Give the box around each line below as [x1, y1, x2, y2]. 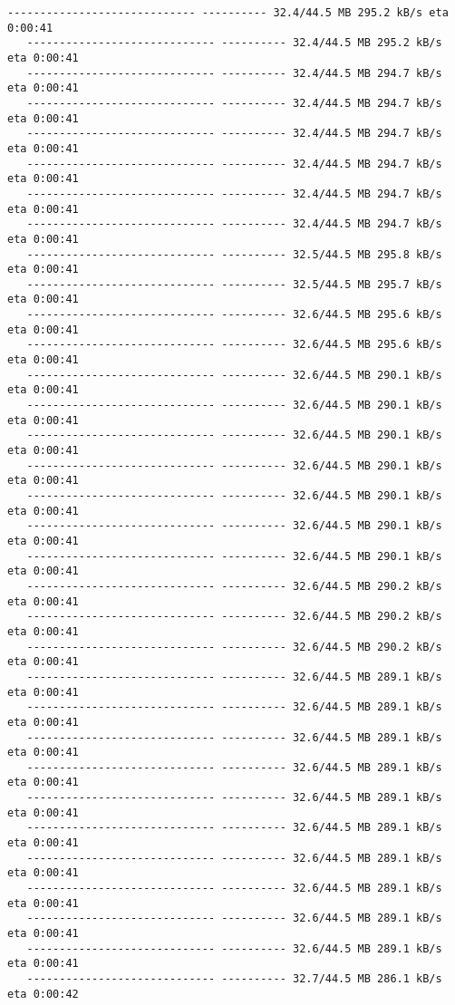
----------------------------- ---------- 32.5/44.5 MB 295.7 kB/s [26, 277, 442, 291]
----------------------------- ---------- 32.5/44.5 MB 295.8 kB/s [26, 247, 442, 261]
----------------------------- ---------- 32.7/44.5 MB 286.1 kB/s [26, 972, 442, 985]
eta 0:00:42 [7, 987, 79, 1000]
